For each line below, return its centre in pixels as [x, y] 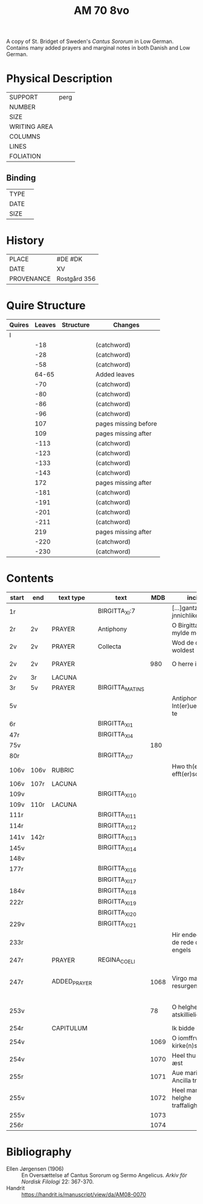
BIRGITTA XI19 [117, 902]
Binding [21, 178]
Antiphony [112, 629]
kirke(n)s [185, 1045]
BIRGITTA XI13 [117, 837]
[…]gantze [187, 608]
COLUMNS [25, 137]
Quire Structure [46, 306]
